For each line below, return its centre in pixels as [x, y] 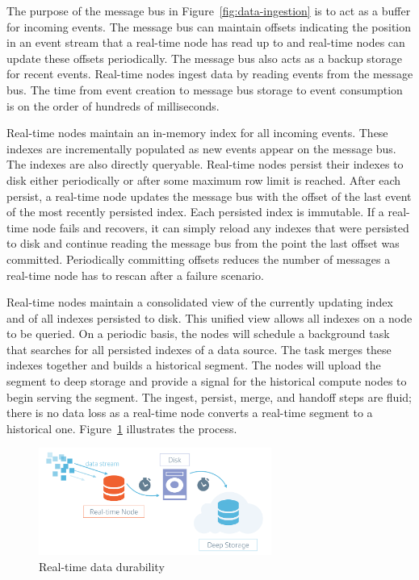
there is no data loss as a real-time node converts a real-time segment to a [190, 413]
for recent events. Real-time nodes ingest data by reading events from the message [210, 74]
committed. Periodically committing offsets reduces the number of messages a [199, 259]
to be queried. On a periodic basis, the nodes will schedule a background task [198, 334]
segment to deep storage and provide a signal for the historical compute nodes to [207, 381]
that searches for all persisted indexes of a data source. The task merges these [199, 349]
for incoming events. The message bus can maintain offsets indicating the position [209, 26]
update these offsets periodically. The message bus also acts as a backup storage [204, 58]
